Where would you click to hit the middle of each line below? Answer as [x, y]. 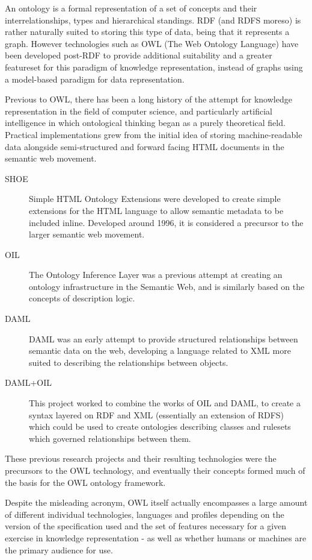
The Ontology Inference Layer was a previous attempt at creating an [156, 275]
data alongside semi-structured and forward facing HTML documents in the [145, 146]
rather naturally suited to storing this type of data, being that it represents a [147, 32]
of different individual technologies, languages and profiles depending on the [145, 514]
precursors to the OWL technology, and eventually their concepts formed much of [155, 470]
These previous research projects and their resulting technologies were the [141, 458]
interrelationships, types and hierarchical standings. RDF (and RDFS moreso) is [153, 20]
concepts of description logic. [82, 298]
